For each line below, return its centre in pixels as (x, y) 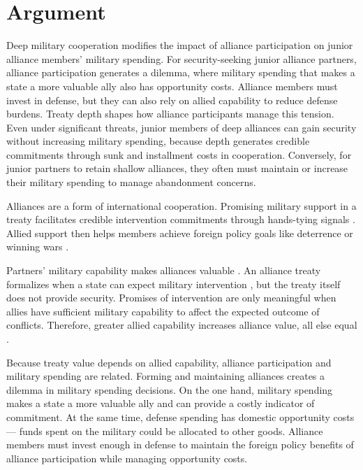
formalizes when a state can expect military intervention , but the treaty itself (173, 284)
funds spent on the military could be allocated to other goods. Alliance (171, 430)
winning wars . (38, 247)
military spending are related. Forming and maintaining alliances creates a (166, 376)
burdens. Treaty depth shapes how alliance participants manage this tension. (170, 114)
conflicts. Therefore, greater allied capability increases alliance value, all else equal (182, 325)
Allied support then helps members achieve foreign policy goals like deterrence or (180, 233)
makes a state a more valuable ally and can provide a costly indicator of (161, 403)
